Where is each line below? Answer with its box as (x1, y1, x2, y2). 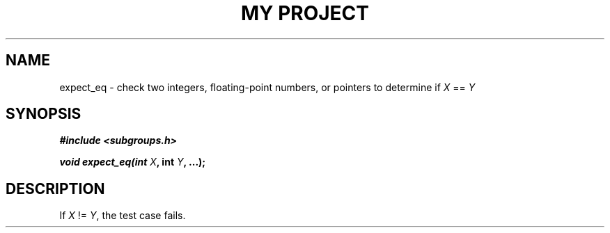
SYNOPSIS (6, 105, 81, 123)
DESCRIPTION (6, 179, 105, 198)
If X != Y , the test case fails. (59, 209, 186, 222)
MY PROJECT (240, 1, 370, 25)
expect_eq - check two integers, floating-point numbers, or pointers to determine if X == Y (59, 81, 476, 93)
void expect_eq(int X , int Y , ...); (59, 156, 206, 168)
